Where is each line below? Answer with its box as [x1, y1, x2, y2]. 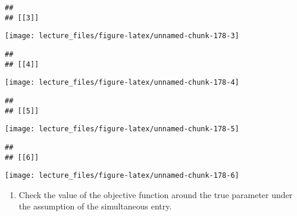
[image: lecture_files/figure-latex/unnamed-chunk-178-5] [5, 125, 239, 134]
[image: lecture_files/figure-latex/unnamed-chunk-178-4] [5, 78, 239, 87]
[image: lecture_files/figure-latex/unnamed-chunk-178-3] [5, 32, 239, 41]
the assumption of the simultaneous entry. [18, 200, 172, 212]
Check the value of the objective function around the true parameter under [18, 188, 293, 200]
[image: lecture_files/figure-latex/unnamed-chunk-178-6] [5, 171, 239, 180]
